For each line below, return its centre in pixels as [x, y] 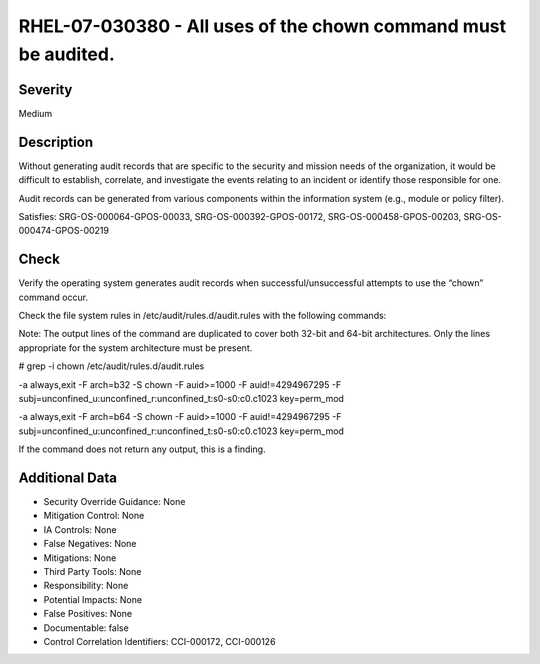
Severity [45, 89]
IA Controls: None [80, 529]
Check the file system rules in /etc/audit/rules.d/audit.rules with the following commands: [202, 316]
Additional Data [67, 477]
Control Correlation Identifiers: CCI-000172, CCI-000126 [159, 641]
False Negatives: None [90, 544]
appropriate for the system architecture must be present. [135, 347]
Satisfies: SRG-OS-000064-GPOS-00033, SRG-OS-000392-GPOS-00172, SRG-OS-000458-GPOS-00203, [240, 216]
